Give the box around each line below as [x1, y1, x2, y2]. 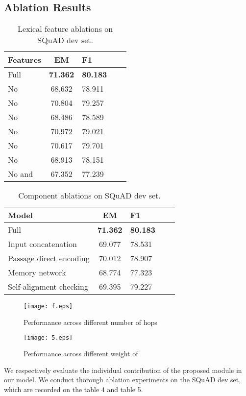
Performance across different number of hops [24, 317, 157, 327]
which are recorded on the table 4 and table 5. [4, 384, 143, 394]
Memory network [8, 267, 66, 278]
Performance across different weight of [24, 348, 138, 359]
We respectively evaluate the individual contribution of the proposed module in [4, 365, 242, 375]
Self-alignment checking [8, 281, 89, 293]
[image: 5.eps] [24, 334, 73, 342]
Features [8, 54, 42, 66]
